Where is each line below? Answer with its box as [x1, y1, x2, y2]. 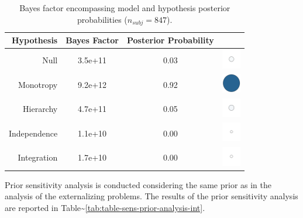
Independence [9, 127, 58, 139]
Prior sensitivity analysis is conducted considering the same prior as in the [5, 178, 272, 190]
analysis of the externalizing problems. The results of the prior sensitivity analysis [5, 190, 298, 202]
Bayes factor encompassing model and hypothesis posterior [19, 2, 230, 13]
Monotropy [18, 78, 58, 90]
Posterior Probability [126, 34, 214, 46]
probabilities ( [77, 13, 128, 25]
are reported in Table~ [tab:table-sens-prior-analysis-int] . [5, 201, 205, 213]
